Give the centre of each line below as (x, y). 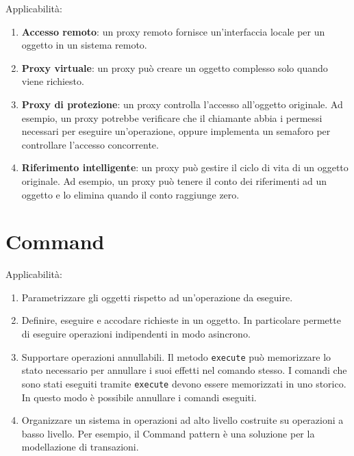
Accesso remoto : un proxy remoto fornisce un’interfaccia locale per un (173, 31)
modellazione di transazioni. (80, 447)
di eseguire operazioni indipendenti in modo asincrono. (136, 334)
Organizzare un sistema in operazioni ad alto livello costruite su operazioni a (182, 420)
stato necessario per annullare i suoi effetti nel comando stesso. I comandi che (184, 370)
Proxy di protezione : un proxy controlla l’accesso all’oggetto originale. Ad (182, 104)
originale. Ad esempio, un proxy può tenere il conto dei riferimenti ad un (174, 180)
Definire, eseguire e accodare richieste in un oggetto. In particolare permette (181, 320)
